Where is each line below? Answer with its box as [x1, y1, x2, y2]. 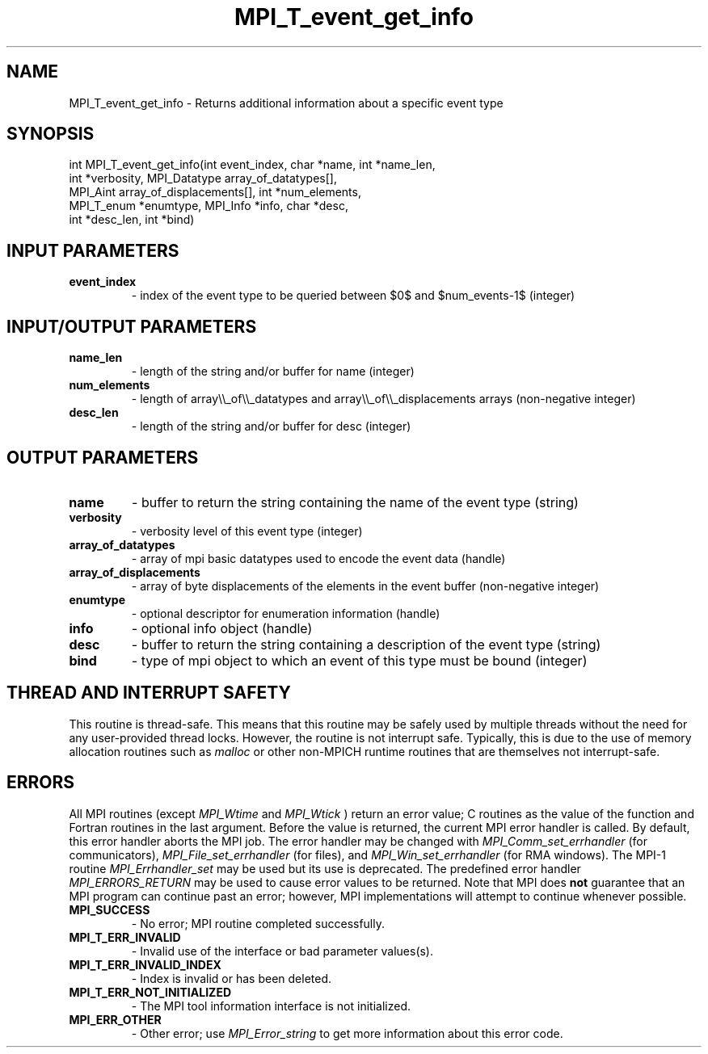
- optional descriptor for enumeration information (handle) [131, 606, 440, 620]
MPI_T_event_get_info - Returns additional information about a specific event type [69, 95, 504, 110]
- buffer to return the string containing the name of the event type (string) [132, 493, 579, 510]
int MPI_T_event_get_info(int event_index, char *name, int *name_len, [69, 157, 436, 172]
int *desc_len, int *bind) [69, 212, 195, 227]
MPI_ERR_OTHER [69, 1012, 162, 1027]
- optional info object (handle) [131, 619, 313, 636]
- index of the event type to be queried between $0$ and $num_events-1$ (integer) [131, 288, 575, 303]
